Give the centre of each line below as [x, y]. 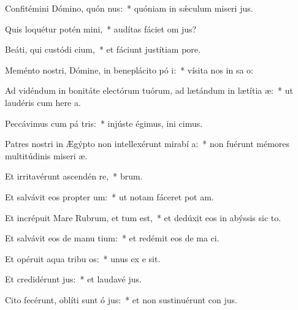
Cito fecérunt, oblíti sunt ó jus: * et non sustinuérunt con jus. [121, 299]
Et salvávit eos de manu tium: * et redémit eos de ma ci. [112, 238]
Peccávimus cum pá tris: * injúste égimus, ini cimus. [104, 123]
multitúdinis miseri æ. [46, 155]
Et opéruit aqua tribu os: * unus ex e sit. [83, 258]
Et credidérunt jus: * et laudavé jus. [73, 279]
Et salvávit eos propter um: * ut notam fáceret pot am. [109, 196]
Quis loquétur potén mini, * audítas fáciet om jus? [101, 28]
